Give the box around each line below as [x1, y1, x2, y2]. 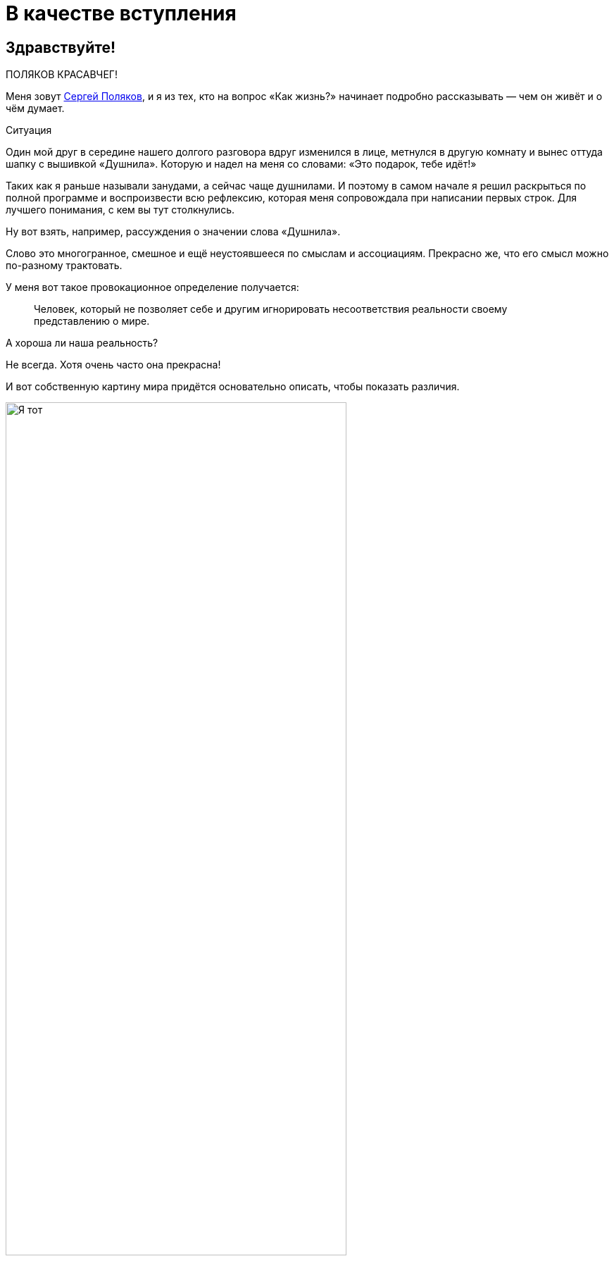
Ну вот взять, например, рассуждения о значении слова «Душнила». [6, 225, 341, 238]
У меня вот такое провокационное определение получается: [6, 281, 299, 294]
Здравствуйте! [6, 38, 116, 56]
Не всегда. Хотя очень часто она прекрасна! [6, 359, 221, 371]
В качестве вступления [6, 1, 237, 25]
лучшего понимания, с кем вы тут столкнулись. [6, 204, 234, 216]
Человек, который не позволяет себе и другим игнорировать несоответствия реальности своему [34, 303, 508, 316]
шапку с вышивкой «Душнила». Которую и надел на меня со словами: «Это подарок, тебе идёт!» [6, 158, 477, 170]
